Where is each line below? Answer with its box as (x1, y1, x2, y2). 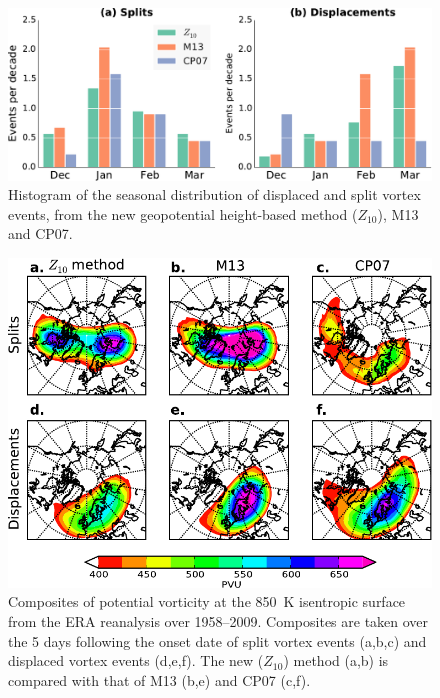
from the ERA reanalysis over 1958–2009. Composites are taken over (8, 610, 429, 631)
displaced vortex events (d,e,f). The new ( (8, 650, 264, 671)
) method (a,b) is (283, 650, 389, 671)
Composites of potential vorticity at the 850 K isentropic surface (8, 591, 406, 612)
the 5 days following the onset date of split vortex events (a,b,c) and (8, 630, 427, 651)
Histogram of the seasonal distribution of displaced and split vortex (8, 184, 421, 205)
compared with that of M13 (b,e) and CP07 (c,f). (8, 669, 311, 690)
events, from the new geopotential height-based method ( (8, 203, 358, 224)
